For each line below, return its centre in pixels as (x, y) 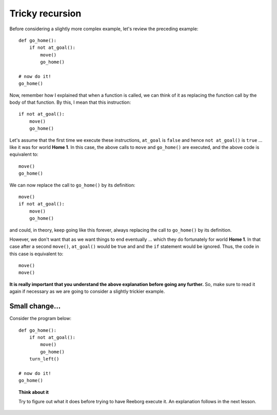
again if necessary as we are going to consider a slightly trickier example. (87, 291)
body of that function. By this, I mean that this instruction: (70, 102)
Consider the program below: (41, 318)
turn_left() (44, 359)
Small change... (35, 306)
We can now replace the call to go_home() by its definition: (72, 185)
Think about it (34, 392)
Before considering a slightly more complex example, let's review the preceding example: (104, 29)
